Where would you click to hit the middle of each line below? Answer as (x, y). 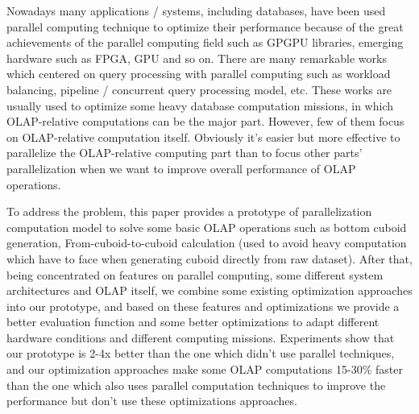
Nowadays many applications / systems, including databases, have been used (196, 10)
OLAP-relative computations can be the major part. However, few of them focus (205, 121)
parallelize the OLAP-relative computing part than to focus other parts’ (185, 153)
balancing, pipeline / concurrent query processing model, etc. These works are (199, 89)
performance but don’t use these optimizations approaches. (152, 401)
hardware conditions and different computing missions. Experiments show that (201, 337)
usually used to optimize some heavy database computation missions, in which (200, 105)
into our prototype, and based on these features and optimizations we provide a (203, 306)
